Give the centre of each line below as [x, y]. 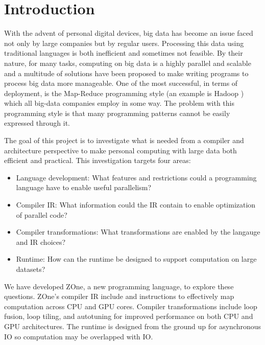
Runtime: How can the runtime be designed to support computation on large [136, 259]
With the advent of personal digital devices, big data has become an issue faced [129, 33]
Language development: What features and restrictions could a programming [136, 177]
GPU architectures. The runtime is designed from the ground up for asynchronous [133, 326]
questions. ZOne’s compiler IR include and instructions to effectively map [119, 296]
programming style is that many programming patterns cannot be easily [117, 113]
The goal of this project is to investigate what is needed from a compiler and [124, 140]
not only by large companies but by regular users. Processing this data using [124, 43]
